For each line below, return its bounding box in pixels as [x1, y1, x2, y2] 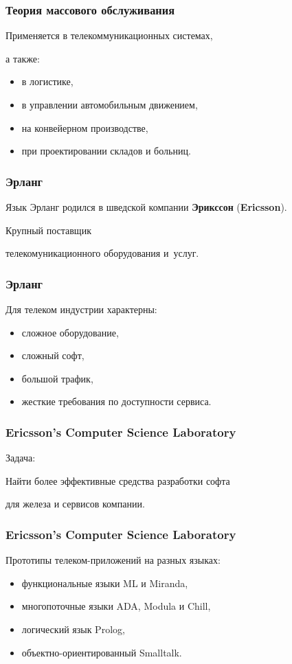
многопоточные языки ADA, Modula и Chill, [21, 599, 211, 613]
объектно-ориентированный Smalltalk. [21, 645, 182, 659]
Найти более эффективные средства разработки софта [5, 473, 230, 488]
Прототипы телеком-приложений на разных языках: [5, 553, 221, 567]
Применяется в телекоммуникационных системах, [5, 28, 213, 43]
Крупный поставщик [5, 222, 91, 237]
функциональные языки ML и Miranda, [21, 575, 188, 590]
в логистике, [21, 74, 74, 89]
